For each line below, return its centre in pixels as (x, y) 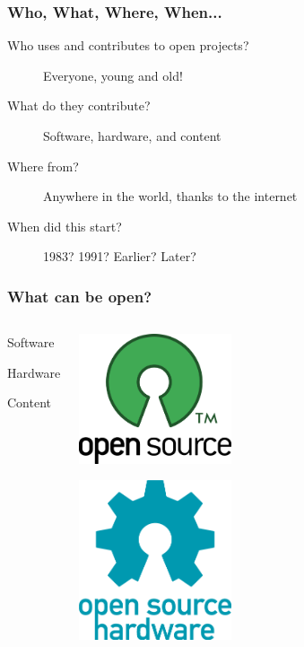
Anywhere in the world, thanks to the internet (170, 196)
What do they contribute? (79, 105)
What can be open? (80, 296)
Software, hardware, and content (132, 136)
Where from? (43, 166)
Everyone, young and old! (113, 75)
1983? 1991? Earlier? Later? (120, 256)
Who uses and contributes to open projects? (128, 45)
